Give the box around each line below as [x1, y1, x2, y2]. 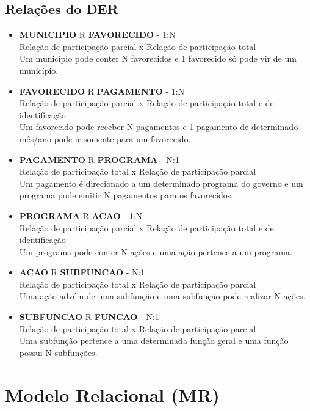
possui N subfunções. [19, 346, 98, 358]
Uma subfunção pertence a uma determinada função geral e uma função [19, 334, 289, 347]
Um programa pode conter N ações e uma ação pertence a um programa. [19, 245, 292, 258]
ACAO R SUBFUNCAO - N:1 [19, 266, 145, 278]
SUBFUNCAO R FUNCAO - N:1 [19, 310, 159, 323]
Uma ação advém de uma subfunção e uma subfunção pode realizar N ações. [19, 289, 306, 302]
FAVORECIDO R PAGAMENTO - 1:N [19, 84, 185, 97]
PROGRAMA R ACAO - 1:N [19, 209, 143, 222]
